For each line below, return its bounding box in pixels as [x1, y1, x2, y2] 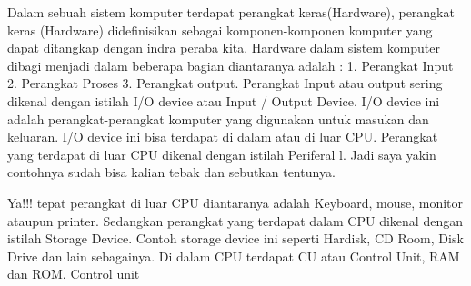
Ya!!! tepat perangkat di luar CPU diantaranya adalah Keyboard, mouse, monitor [7, 192, 464, 212]
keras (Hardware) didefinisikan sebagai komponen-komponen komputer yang [7, 20, 433, 39]
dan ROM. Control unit [7, 264, 140, 283]
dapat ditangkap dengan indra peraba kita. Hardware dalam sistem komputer [7, 38, 441, 57]
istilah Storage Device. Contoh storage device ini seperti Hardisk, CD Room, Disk [7, 229, 464, 248]
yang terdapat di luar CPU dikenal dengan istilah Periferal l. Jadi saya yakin [7, 144, 436, 163]
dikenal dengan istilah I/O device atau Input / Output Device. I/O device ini [7, 91, 440, 110]
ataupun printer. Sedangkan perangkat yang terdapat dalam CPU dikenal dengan [7, 211, 463, 230]
